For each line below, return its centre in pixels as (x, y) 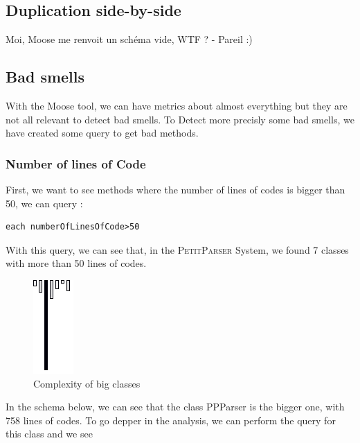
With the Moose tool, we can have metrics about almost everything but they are (177, 105)
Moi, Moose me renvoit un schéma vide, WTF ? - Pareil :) (129, 39)
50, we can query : (44, 203)
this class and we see (49, 434)
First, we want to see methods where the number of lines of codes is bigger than (175, 189)
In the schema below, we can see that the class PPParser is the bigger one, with (175, 407)
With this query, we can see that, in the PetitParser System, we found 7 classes (177, 249)
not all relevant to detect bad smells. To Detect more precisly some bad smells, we (180, 119)
